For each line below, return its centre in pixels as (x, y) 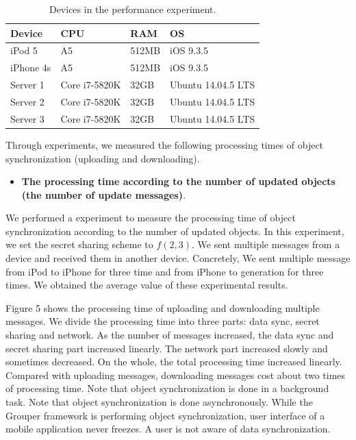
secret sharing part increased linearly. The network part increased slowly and (167, 348)
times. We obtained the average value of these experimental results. (147, 285)
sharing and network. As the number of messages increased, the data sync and (170, 335)
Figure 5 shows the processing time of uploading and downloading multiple (163, 307)
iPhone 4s (31, 68)
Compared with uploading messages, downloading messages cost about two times (176, 375)
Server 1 (27, 85)
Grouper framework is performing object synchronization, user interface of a (165, 415)
